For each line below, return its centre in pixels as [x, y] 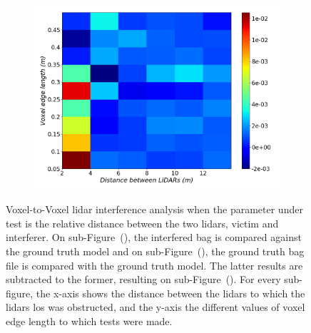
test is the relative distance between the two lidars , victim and [142, 223]
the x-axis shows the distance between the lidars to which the [170, 293]
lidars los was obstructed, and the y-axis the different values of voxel [155, 307]
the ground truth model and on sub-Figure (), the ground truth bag [155, 251]
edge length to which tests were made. [89, 321]
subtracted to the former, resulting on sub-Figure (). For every [143, 279]
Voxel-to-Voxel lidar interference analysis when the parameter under [154, 209]
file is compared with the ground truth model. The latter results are [154, 265]
